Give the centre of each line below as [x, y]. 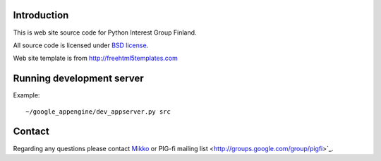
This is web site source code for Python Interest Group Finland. [105, 32]
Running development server [78, 79]
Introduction [41, 15]
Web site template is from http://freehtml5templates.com [95, 58]
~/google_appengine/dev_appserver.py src [98, 112]
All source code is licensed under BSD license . [81, 45]
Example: [26, 95]
